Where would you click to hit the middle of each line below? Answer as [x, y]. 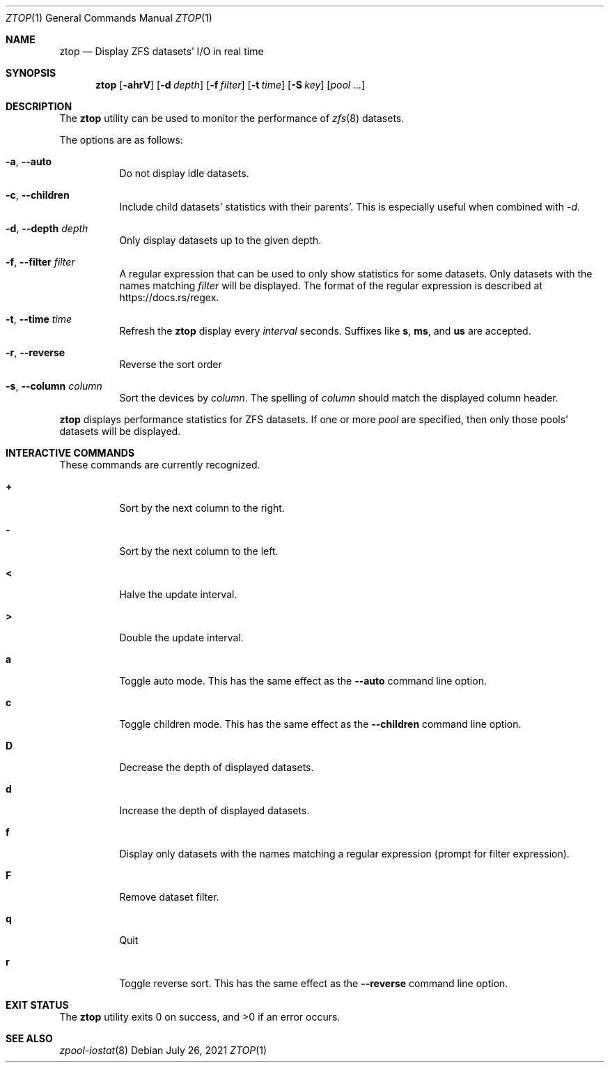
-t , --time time [39, 319]
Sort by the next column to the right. [202, 508]
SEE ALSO [29, 1038]
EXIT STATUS [37, 1005]
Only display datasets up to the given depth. [220, 240]
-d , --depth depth [47, 228]
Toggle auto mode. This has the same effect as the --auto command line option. [303, 681]
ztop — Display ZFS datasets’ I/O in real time [162, 51]
